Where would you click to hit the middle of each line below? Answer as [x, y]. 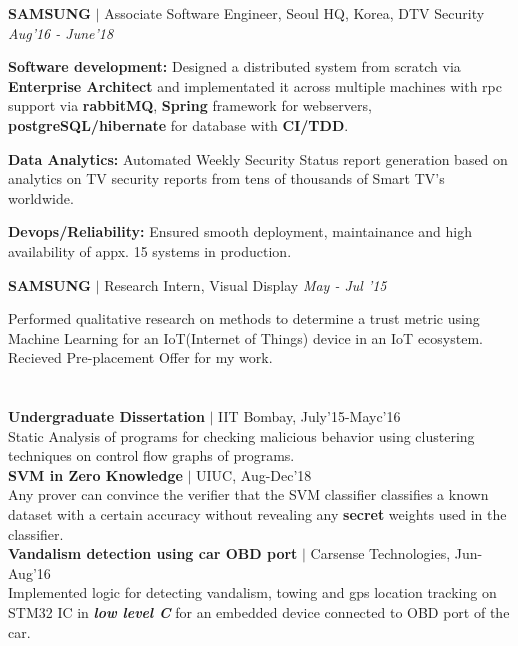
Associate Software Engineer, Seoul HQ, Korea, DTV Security [294, 13]
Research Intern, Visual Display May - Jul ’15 [245, 284]
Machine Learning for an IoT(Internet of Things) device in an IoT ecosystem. [245, 337]
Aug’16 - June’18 [61, 32]
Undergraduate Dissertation [106, 416]
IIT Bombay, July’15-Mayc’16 [309, 416]
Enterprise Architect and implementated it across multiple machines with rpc [255, 85]
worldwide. [41, 197]
